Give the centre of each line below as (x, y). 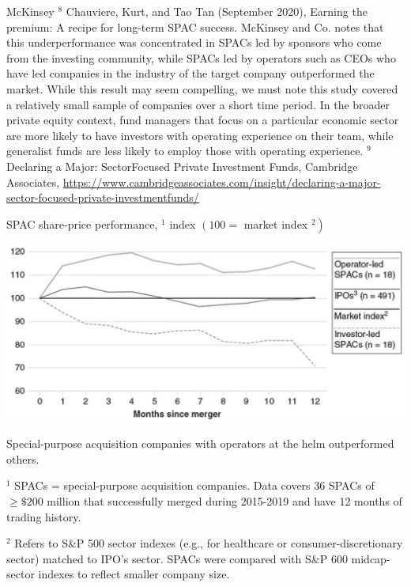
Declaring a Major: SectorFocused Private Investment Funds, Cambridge (182, 166)
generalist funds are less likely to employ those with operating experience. (185, 151)
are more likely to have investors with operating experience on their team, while (200, 135)
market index (276, 223)
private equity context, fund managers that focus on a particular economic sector (203, 120)
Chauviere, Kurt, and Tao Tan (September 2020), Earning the (217, 11)
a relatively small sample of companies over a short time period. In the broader (198, 104)
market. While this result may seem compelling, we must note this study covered (202, 88)
